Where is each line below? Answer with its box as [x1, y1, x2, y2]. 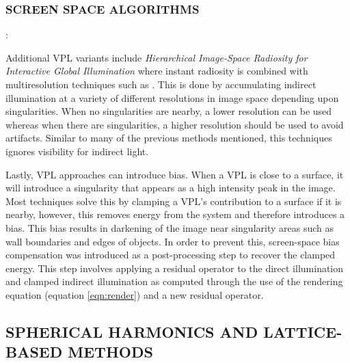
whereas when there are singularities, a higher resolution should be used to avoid [5, 117, 344, 131]
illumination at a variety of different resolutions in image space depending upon [5, 90, 339, 105]
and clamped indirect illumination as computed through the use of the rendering [5, 274, 343, 288]
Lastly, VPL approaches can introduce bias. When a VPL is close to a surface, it [5, 167, 344, 181]
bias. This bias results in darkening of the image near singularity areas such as [5, 220, 334, 234]
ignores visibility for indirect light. [5, 144, 149, 158]
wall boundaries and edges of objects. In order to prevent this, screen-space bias [5, 234, 340, 248]
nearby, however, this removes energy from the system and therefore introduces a [5, 207, 345, 221]
